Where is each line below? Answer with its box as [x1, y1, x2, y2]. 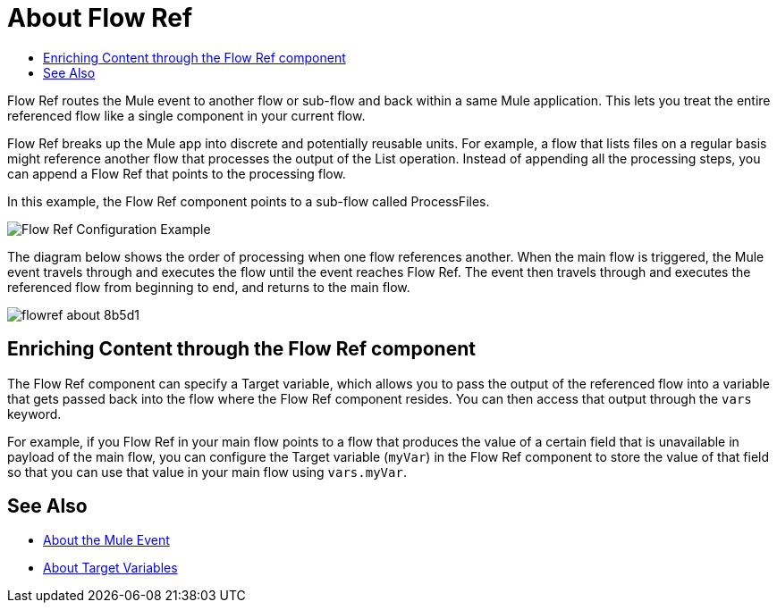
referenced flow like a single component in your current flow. [7, 107, 366, 123]
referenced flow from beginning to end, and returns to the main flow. [7, 279, 410, 295]
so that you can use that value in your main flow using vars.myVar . [7, 464, 407, 480]
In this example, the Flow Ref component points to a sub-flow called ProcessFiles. [7, 193, 490, 209]
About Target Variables [43, 560, 178, 576]
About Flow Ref [7, 3, 193, 33]
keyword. [7, 405, 62, 422]
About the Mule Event [43, 532, 170, 548]
